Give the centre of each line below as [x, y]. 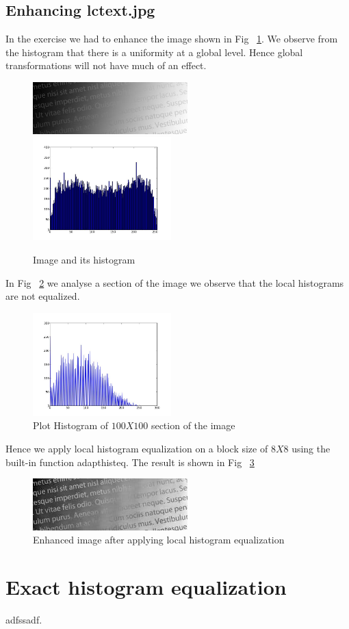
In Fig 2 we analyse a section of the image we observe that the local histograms [175, 282]
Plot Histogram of [70, 425]
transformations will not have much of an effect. [106, 65]
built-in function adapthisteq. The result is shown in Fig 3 [130, 462]
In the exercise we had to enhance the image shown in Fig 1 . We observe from [172, 39]
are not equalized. [43, 296]
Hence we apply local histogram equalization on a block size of [137, 449]
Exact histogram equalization [146, 587]
